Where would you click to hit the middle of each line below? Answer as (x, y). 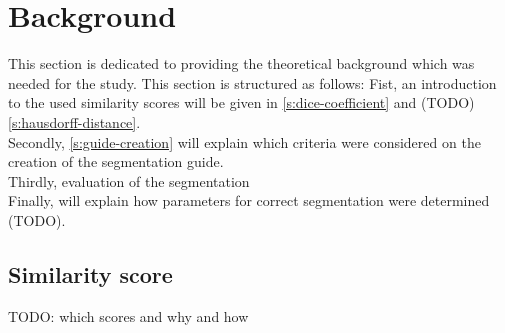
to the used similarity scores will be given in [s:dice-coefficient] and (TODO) (241, 102)
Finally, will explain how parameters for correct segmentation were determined (249, 200)
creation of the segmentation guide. (116, 161)
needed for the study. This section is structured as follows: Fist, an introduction (252, 82)
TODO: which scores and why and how (128, 315)
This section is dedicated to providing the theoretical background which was (241, 63)
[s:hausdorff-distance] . (74, 121)
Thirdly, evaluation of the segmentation (129, 180)
